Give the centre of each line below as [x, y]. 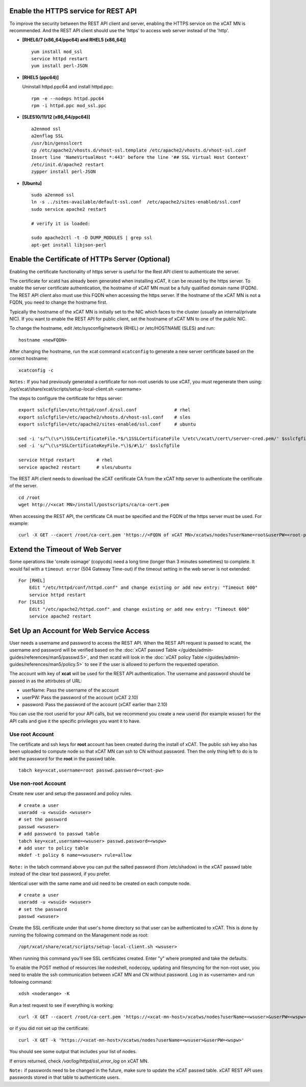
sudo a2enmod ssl [53, 195]
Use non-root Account [38, 783]
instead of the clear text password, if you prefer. [60, 874]
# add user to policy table [54, 848]
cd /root [29, 497]
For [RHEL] [32, 580]
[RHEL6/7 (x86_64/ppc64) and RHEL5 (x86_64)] [74, 40]
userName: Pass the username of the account [71, 690]
